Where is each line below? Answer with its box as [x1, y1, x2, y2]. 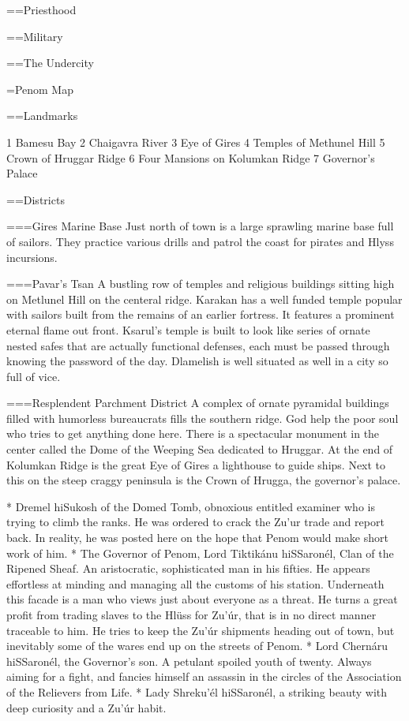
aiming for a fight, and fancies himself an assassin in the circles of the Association [6, 668, 402, 685]
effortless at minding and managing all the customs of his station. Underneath [6, 575, 385, 592]
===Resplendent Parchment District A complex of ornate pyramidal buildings [6, 394, 389, 411]
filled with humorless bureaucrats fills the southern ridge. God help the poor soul [6, 409, 399, 426]
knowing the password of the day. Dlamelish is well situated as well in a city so [6, 353, 388, 369]
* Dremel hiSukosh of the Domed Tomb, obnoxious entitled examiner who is [6, 498, 375, 514]
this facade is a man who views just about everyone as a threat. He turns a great [6, 591, 398, 607]
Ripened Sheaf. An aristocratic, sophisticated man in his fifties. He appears [6, 560, 370, 577]
